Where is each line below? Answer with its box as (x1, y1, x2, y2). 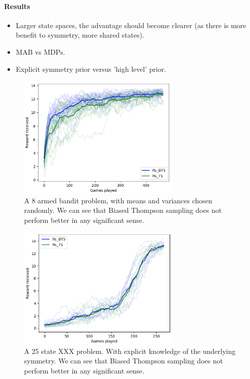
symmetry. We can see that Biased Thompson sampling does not (24, 355, 223, 366)
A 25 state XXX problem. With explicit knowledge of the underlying (24, 345, 235, 356)
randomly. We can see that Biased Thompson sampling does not (24, 205, 222, 215)
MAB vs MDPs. (16, 46, 65, 57)
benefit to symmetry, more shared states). (16, 30, 145, 40)
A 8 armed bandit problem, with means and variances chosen (24, 195, 212, 205)
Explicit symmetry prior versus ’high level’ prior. (16, 63, 166, 74)
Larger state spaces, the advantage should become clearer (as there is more (16, 20, 246, 30)
